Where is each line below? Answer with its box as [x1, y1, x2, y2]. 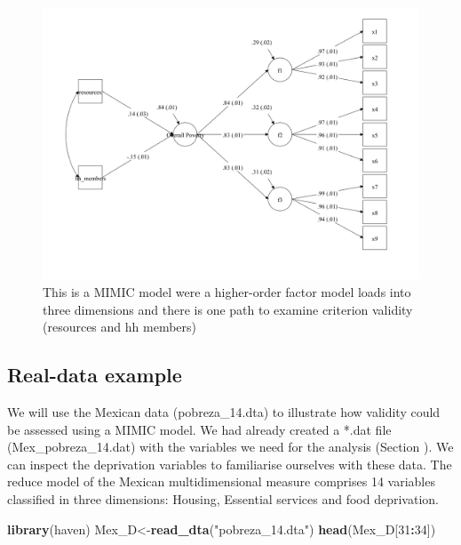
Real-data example [7, 361, 182, 389]
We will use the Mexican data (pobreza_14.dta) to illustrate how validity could [7, 402, 441, 421]
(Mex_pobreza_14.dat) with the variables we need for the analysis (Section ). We [7, 437, 454, 456]
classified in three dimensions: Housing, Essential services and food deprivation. [7, 489, 439, 508]
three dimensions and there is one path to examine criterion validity [43, 300, 413, 318]
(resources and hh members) [43, 317, 196, 336]
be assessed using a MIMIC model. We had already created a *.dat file [7, 420, 392, 438]
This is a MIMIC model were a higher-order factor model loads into [43, 283, 411, 301]
